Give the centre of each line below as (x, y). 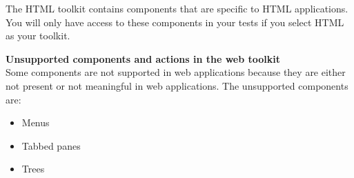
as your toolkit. (38, 36)
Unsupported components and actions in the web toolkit (143, 58)
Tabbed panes (51, 145)
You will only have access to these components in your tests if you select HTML (175, 22)
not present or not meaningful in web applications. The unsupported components (177, 85)
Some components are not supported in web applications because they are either (176, 72)
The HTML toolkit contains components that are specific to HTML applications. (177, 8)
